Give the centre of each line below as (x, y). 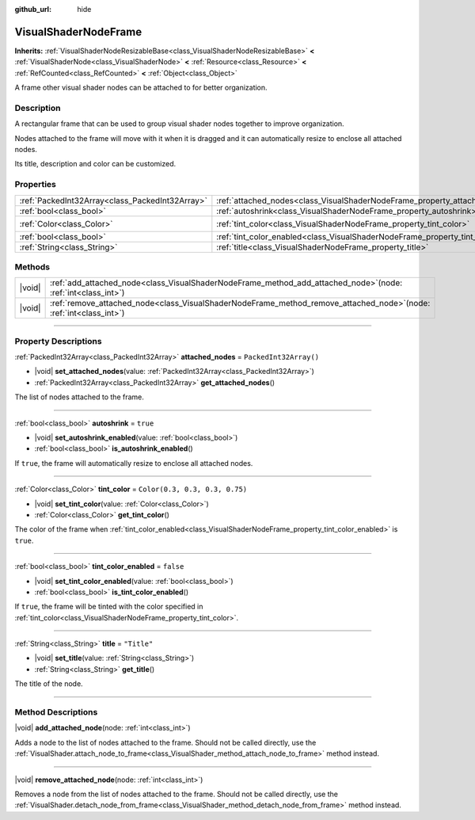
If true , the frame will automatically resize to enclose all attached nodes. (134, 463)
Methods (32, 267)
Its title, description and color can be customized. (95, 164)
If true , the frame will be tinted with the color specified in (109, 607)
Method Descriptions (56, 712)
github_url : (33, 9)
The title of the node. (49, 684)
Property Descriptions (58, 341)
